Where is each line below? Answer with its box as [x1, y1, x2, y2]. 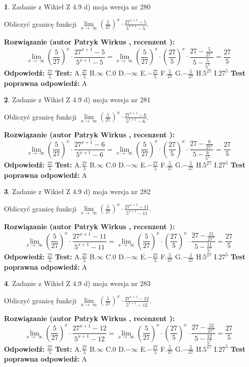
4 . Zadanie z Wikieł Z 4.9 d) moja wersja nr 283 [4, 278, 151, 288]
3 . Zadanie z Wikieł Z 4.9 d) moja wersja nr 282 [4, 186, 151, 197]
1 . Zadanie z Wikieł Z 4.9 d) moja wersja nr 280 [4, 1, 151, 11]
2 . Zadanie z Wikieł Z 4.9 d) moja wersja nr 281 [4, 94, 151, 105]
